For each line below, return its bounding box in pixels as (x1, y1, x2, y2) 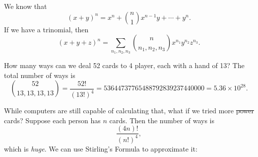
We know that (4, 1, 47, 11)
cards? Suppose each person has (4, 115, 101, 125)
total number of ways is (4, 70, 75, 80)
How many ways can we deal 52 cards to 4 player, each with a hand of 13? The (4, 60, 245, 70)
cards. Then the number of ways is (109, 115, 215, 125)
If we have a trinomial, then (4, 24, 89, 34)
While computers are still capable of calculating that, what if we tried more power (4, 105, 254, 116)
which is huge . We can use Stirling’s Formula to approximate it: (4, 143, 197, 154)
